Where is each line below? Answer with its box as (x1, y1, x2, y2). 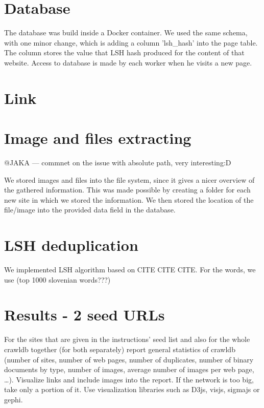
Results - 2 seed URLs (4, 304, 165, 325)
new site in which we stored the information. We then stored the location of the (4, 194, 254, 205)
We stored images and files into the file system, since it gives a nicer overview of (4, 174, 255, 185)
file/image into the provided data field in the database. (4, 204, 176, 215)
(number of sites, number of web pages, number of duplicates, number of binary (4, 354, 254, 364)
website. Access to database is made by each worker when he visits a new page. (4, 57, 252, 68)
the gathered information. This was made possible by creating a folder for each (4, 184, 251, 195)
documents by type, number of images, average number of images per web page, (4, 364, 254, 375)
